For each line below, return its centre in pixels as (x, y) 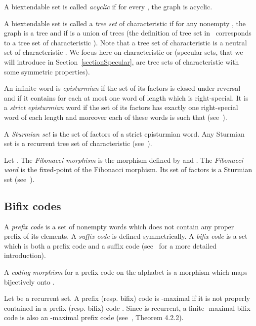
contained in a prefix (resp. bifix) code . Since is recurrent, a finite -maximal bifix (127, 308)
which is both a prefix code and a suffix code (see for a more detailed (110, 245)
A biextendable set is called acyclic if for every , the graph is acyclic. (108, 6)
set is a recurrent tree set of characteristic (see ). (78, 143)
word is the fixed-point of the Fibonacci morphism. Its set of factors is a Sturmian (128, 169)
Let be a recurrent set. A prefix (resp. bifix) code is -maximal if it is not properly (127, 298)
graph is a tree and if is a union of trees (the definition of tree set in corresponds (128, 33)
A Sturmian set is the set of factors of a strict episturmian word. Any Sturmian (124, 133)
